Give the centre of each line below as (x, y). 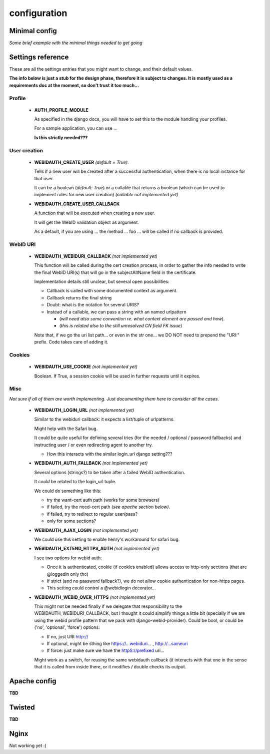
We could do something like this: (68, 491)
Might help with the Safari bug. (66, 429)
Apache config (33, 681)
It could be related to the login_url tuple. (75, 482)
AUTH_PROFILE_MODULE (61, 110)
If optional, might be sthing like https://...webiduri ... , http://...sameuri (117, 644)
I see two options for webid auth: (68, 558)
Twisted (22, 707)
